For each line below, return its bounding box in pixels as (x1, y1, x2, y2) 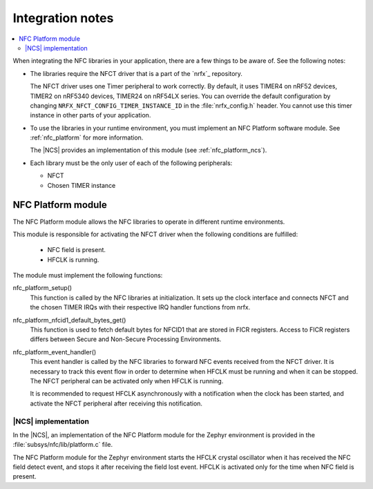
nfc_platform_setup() (12, 284, 73, 292)
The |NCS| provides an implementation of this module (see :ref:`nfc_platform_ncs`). (30, 146, 267, 155)
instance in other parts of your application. (30, 111, 151, 119)
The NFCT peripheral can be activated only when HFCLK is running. (30, 377, 224, 385)
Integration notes (12, 10, 114, 26)
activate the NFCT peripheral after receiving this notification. (30, 399, 203, 407)
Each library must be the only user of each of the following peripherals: (30, 159, 233, 167)
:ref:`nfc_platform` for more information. (30, 133, 144, 142)
